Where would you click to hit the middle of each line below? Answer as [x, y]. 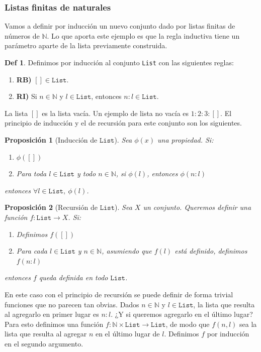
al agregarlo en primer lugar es [52, 314]
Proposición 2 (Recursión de [51, 207]
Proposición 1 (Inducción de [51, 140]
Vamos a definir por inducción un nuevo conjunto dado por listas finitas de [120, 26]
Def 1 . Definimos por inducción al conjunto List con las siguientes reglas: [119, 62]
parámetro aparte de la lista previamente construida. [86, 45]
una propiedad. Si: [185, 140]
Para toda [31, 173]
